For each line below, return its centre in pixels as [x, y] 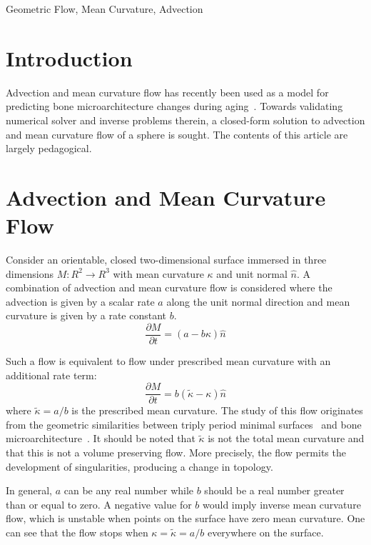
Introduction [69, 57]
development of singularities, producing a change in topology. [139, 466]
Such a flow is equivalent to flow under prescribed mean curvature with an [168, 361]
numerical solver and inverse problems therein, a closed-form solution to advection [185, 120]
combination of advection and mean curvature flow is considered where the [169, 287]
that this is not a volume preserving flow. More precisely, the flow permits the [176, 452]
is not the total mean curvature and [286, 438]
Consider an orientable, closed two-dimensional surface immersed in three [166, 259]
